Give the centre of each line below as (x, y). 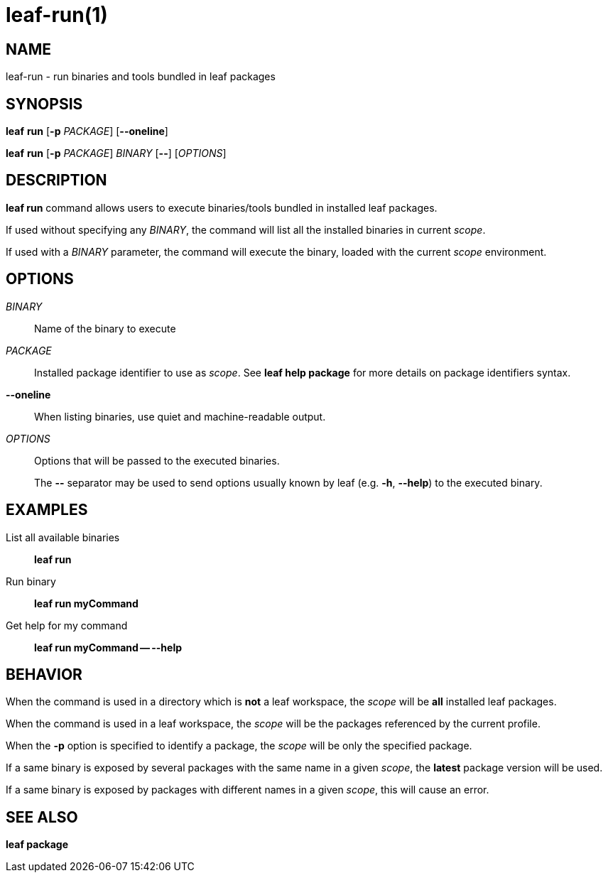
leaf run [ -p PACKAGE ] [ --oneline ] (87, 131)
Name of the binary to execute (105, 328)
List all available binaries (63, 537)
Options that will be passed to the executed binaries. (157, 460)
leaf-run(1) (57, 15)
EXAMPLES (47, 510)
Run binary (31, 581)
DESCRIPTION (56, 180)
